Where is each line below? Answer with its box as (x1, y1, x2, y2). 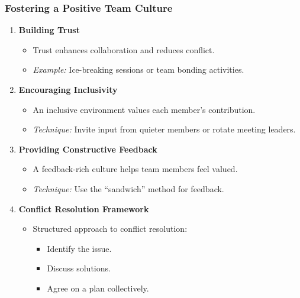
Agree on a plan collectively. (47, 281, 149, 294)
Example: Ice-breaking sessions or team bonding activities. (33, 63, 244, 76)
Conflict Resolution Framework (18, 202, 149, 215)
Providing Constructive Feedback (18, 142, 157, 155)
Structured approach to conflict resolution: (33, 222, 188, 235)
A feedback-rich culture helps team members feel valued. (33, 163, 238, 175)
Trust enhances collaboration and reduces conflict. (33, 43, 215, 56)
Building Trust (18, 24, 80, 36)
